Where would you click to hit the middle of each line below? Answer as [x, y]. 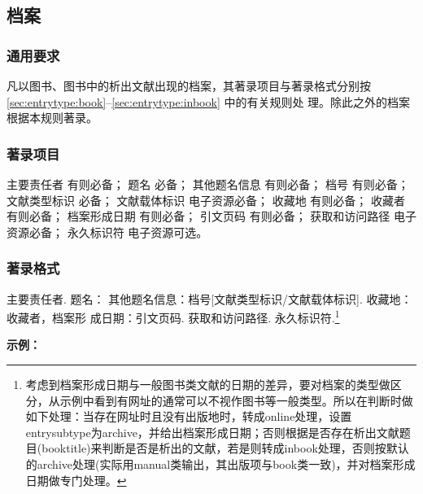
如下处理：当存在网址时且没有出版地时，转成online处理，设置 [189, 416]
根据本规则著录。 [52, 118]
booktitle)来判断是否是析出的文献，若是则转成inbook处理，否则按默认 [225, 448]
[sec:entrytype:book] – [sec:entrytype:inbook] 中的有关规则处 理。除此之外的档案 [209, 101]
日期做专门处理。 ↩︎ [76, 480]
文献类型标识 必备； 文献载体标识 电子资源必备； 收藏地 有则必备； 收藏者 [206, 200]
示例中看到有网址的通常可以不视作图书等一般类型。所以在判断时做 [236, 400]
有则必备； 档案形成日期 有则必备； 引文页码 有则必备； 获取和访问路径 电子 [211, 216]
